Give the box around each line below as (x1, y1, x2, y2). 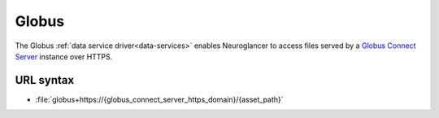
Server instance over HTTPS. (15, 51, 113, 61)
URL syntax (15, 73, 75, 87)
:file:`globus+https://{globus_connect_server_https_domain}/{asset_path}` (35, 94, 284, 104)
